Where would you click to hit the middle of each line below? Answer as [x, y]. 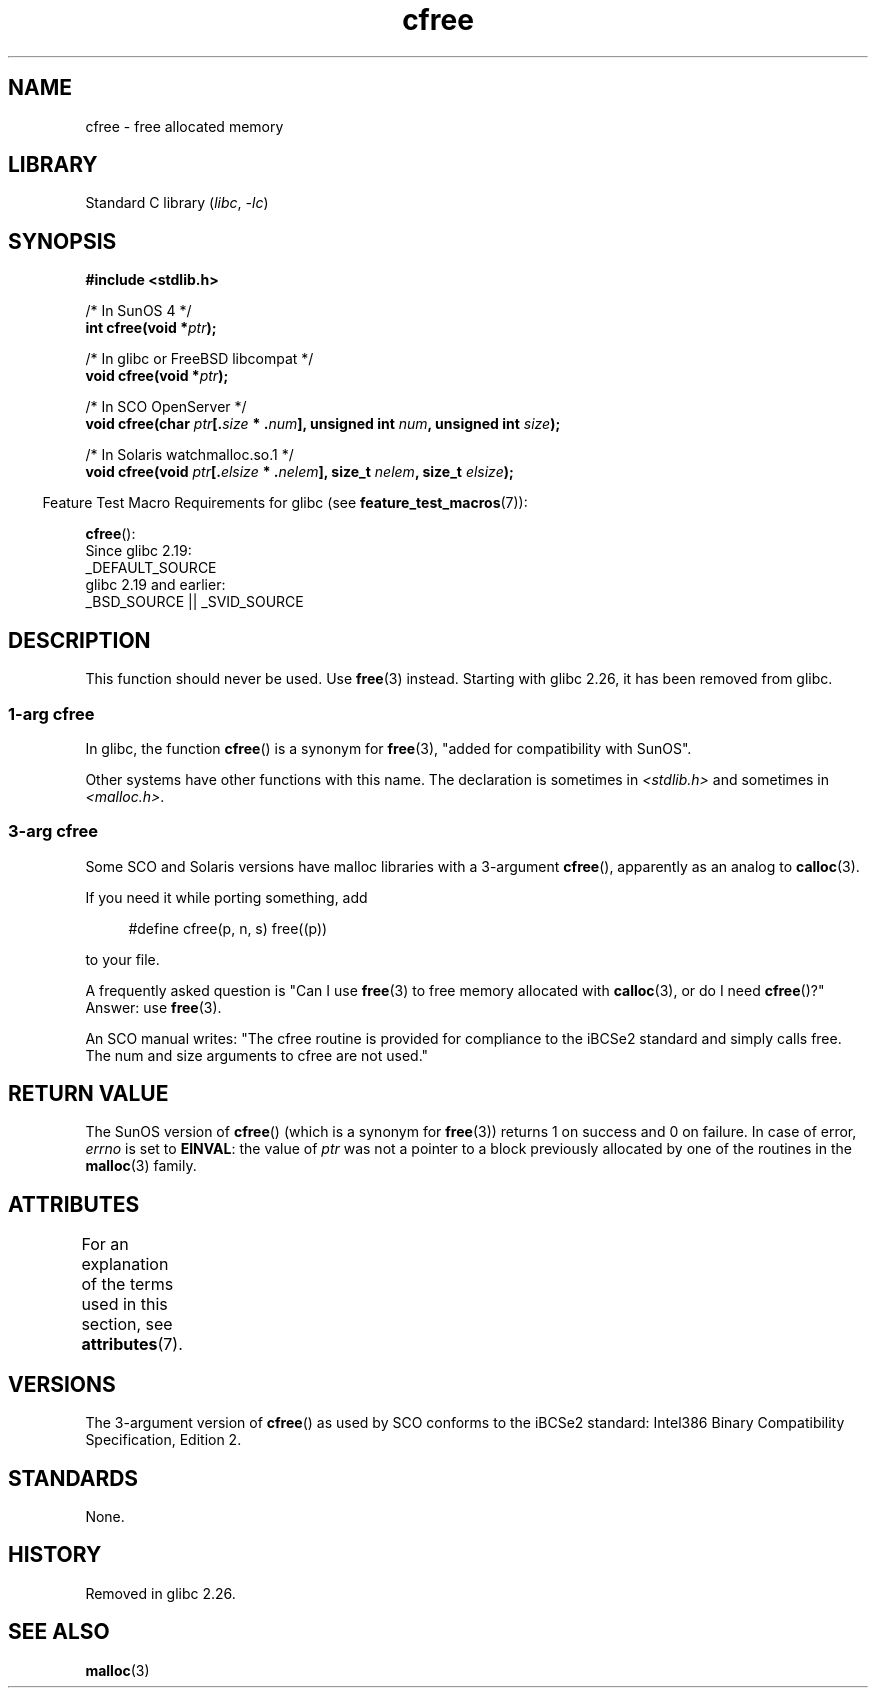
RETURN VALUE [88, 1094]
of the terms [127, 1284]
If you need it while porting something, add [226, 897]
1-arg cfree [51, 713]
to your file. [122, 959]
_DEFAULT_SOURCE [151, 568]
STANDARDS [73, 1478]
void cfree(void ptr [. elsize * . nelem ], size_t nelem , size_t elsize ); [299, 472]
